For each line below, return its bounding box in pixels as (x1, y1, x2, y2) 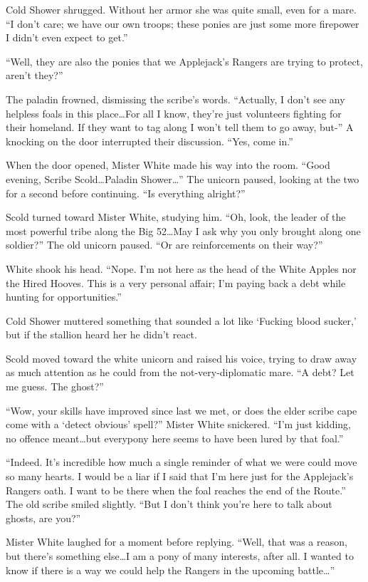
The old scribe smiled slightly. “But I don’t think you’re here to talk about (6, 497, 332, 511)
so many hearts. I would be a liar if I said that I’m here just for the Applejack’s (6, 469, 354, 484)
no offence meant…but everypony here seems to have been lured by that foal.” (6, 430, 344, 445)
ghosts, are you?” (6, 510, 81, 525)
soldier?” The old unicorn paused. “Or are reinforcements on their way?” (6, 237, 323, 252)
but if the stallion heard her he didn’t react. (6, 327, 197, 342)
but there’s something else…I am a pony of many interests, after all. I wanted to (6, 549, 354, 563)
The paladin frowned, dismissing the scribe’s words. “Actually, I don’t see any (6, 91, 345, 106)
